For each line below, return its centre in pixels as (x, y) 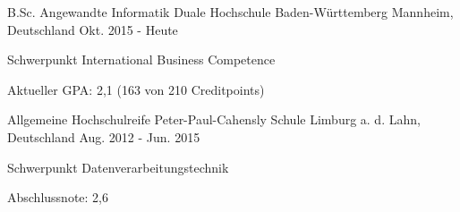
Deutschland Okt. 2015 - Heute (93, 29)
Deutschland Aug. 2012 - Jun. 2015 (104, 136)
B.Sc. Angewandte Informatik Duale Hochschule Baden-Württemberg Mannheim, (230, 12)
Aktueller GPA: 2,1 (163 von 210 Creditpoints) (136, 89)
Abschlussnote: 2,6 (58, 197)
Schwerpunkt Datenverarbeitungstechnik (118, 167)
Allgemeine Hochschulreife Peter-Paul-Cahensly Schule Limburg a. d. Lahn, (214, 119)
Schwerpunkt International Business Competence (141, 59)
